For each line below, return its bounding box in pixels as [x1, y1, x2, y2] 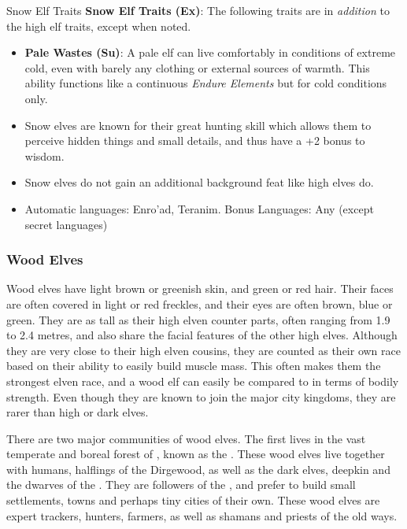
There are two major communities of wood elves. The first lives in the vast [6, 430, 366, 446]
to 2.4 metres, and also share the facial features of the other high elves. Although [6, 327, 398, 343]
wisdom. [24, 147, 65, 164]
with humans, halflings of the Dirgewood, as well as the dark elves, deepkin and [6, 461, 390, 477]
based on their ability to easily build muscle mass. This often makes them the [6, 357, 381, 374]
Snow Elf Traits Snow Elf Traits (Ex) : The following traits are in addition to [6, 2, 390, 18]
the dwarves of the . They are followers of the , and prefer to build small [6, 476, 356, 493]
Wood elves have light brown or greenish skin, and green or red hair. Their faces [6, 280, 394, 297]
